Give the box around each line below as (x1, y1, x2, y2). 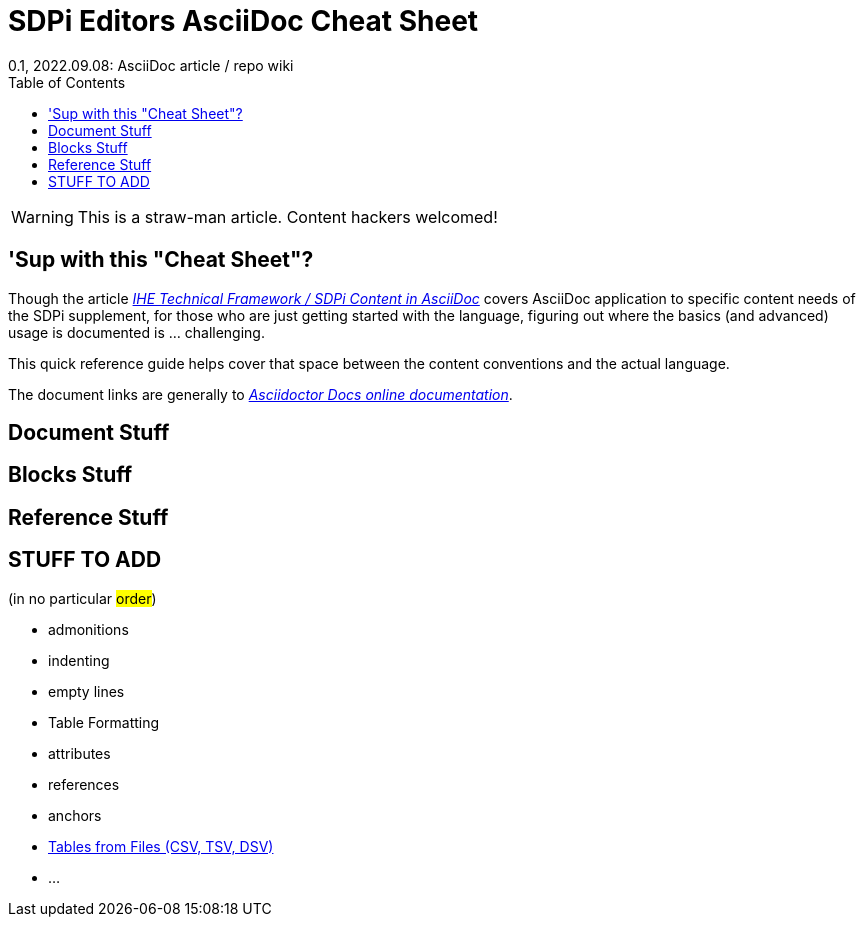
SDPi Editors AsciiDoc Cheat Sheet (8, 4, 479, 38)
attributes (48, 744, 111, 762)
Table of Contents (8, 73, 126, 91)
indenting (48, 651, 110, 669)
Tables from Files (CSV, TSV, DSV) (48, 837, 274, 855)
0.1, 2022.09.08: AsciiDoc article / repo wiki (8, 56, 294, 74)
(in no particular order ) (8, 589, 157, 607)
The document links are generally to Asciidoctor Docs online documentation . (8, 385, 513, 403)
